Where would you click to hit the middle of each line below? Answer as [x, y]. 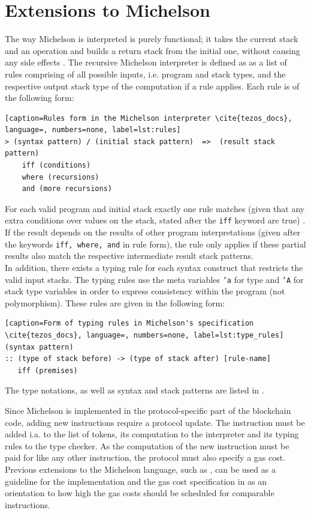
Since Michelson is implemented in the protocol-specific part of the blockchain [148, 410]
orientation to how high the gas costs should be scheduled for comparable [140, 493]
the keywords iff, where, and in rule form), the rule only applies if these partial [155, 244]
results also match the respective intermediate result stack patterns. [129, 256]
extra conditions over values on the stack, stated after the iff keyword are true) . [155, 220]
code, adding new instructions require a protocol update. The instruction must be [155, 422]
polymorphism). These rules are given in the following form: [115, 302]
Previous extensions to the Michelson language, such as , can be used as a [140, 469]
